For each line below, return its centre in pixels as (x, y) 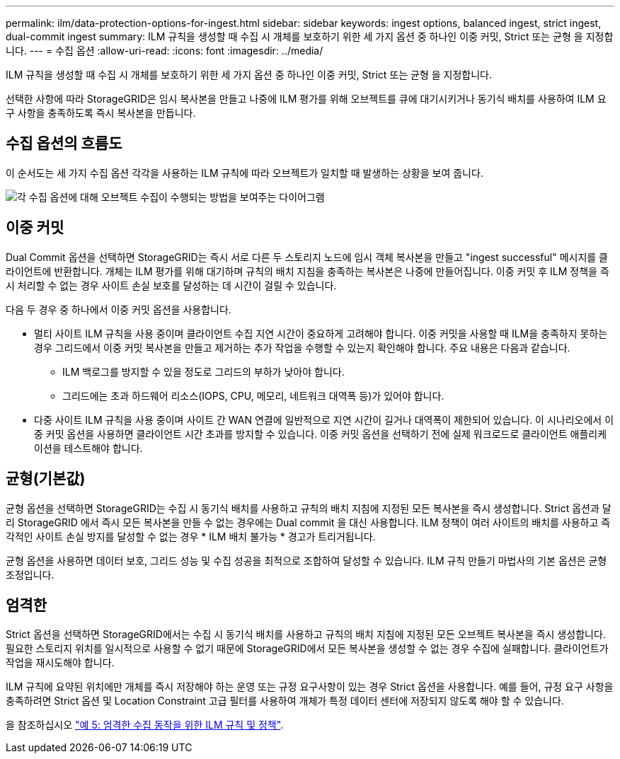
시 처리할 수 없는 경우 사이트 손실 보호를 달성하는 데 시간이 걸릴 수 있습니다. (171, 285)
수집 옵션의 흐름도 (64, 144)
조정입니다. (30, 574)
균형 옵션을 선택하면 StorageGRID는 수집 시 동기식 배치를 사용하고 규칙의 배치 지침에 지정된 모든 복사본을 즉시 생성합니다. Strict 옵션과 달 (309, 508)
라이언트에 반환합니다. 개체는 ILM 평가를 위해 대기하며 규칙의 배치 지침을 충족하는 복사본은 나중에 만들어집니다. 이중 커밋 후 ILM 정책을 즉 (308, 271)
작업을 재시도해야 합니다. (60, 663)
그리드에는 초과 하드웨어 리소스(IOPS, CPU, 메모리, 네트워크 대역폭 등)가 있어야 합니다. (253, 395)
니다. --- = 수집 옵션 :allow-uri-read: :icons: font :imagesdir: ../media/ (165, 51)
